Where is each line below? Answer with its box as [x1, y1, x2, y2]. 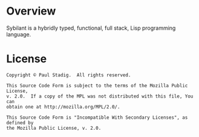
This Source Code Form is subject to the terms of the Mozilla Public [6, 82, 188, 89]
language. [6, 30, 31, 38]
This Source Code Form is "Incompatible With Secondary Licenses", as [6, 114, 188, 121]
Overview [6, 4, 56, 18]
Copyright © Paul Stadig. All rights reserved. [6, 72, 131, 78]
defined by [6, 119, 34, 125]
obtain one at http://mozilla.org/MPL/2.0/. [6, 104, 120, 110]
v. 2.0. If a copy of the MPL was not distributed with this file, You [6, 93, 194, 99]
